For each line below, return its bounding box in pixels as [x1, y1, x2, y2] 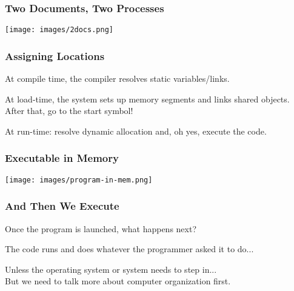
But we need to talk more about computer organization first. [5, 275, 231, 287]
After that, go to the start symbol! [5, 104, 133, 117]
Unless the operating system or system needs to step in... [5, 263, 217, 275]
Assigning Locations [5, 48, 105, 63]
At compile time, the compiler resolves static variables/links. [5, 72, 230, 85]
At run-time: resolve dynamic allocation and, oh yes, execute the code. [5, 124, 267, 137]
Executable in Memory [5, 150, 119, 166]
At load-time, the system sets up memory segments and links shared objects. [5, 92, 290, 105]
